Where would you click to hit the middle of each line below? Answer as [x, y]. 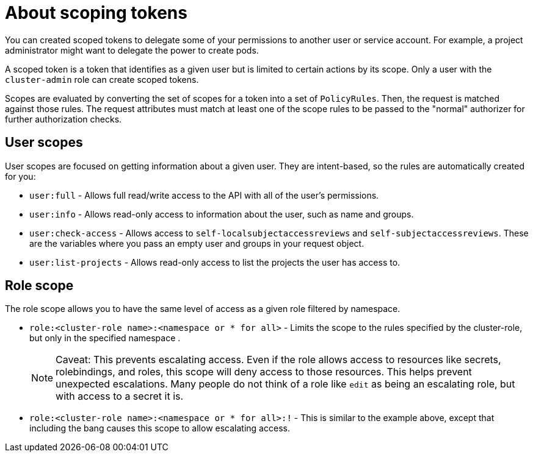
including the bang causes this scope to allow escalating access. [160, 428]
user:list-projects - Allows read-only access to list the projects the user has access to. [215, 262]
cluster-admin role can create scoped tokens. [102, 79]
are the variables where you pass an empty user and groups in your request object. [197, 243]
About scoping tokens [96, 13]
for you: [20, 176]
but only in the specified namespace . [105, 338]
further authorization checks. [63, 119]
